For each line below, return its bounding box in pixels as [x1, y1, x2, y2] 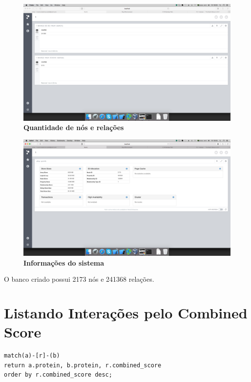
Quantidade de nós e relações [23, 122, 124, 133]
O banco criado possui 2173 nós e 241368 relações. [4, 274, 154, 284]
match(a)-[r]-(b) [4, 352, 60, 360]
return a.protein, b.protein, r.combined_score [4, 361, 162, 369]
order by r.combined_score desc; [4, 371, 112, 379]
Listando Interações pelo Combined [4, 303, 248, 323]
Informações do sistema [23, 257, 105, 268]
